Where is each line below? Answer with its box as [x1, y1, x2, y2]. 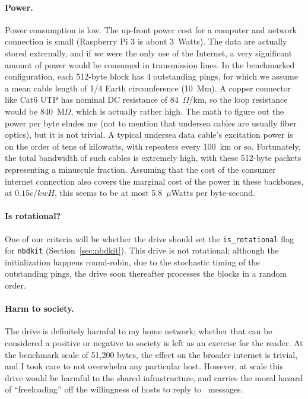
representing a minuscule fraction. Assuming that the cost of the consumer [5, 163, 276, 175]
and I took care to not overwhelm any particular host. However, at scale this [5, 360, 283, 372]
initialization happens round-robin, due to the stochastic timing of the [5, 255, 260, 268]
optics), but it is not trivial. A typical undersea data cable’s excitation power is [5, 128, 293, 141]
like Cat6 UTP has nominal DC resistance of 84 [5, 93, 179, 106]
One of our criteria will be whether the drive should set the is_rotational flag [5, 232, 294, 245]
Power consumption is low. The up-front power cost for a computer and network [5, 23, 297, 36]
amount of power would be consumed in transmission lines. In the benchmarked [5, 58, 295, 71]
